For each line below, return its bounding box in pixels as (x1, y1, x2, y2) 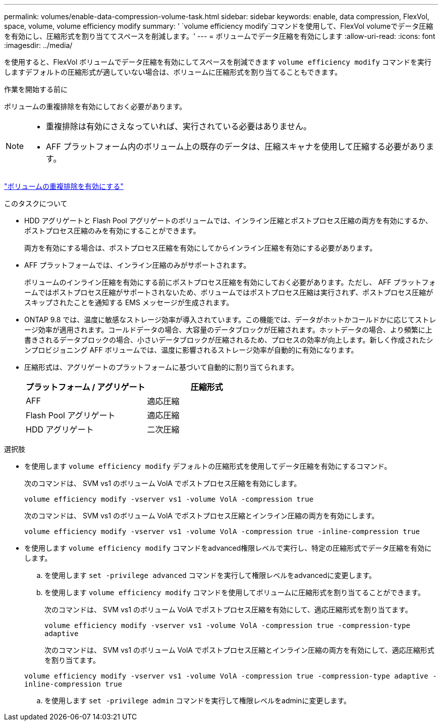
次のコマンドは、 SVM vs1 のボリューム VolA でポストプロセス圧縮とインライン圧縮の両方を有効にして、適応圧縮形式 (44, 646, 434, 654)
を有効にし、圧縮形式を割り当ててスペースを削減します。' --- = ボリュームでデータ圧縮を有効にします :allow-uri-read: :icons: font (4, 32, 435, 40)
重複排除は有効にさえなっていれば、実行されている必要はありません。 (46, 121, 311, 131)
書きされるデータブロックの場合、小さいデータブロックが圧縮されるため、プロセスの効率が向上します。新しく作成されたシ (24, 335, 433, 344)
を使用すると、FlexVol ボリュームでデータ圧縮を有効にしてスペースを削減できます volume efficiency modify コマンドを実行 (4, 58, 431, 66)
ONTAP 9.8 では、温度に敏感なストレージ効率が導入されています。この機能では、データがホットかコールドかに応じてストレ (24, 315, 436, 324)
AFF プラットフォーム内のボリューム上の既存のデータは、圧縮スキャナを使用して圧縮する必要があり (46, 141, 426, 152)
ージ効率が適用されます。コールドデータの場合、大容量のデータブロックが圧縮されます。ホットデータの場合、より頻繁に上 (24, 325, 432, 334)
